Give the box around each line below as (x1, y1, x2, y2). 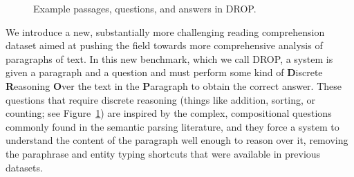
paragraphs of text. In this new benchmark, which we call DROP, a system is (6, 51, 333, 66)
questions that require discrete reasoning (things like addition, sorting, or (6, 92, 315, 106)
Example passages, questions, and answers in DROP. (33, 1, 257, 15)
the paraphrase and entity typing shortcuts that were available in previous (6, 146, 321, 160)
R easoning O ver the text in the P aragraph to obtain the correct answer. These (6, 78, 342, 93)
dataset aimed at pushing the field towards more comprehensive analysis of (6, 38, 323, 53)
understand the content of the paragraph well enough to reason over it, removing (6, 133, 348, 147)
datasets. (6, 160, 43, 174)
